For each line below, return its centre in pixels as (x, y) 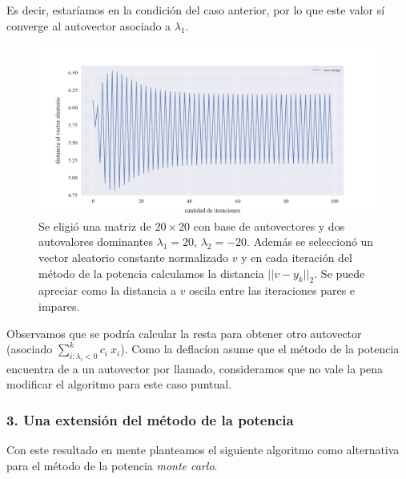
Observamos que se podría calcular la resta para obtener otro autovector (184, 333)
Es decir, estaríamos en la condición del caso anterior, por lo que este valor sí (196, 10)
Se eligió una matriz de (95, 225)
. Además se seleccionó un (310, 242)
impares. (59, 306)
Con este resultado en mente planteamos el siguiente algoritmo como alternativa (203, 450)
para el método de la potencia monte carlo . (112, 465)
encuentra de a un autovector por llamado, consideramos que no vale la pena (195, 368)
